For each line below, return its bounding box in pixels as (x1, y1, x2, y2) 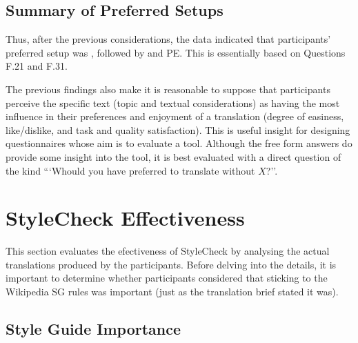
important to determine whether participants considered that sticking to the (6, 271, 328, 285)
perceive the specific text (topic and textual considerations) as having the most (6, 95, 340, 110)
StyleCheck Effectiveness (6, 204, 245, 232)
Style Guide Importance (6, 318, 181, 340)
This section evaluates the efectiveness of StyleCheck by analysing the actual (6, 244, 330, 258)
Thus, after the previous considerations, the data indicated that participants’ (6, 32, 331, 46)
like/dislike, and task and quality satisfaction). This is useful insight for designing (6, 122, 350, 137)
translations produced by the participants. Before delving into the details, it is (6, 257, 337, 271)
